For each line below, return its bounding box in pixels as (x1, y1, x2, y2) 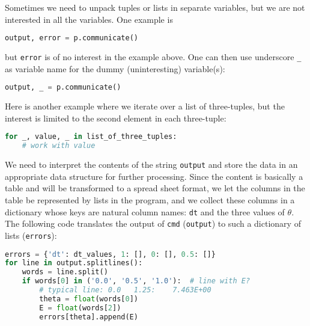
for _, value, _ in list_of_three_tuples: (5, 132, 177, 141)
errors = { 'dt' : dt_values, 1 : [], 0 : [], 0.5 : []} (5, 250, 216, 259)
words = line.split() (22, 268, 108, 277)
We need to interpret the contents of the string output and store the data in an (5, 158, 298, 171)
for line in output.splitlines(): (5, 259, 143, 268)
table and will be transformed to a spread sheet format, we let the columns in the (5, 182, 305, 194)
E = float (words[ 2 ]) (39, 303, 121, 312)
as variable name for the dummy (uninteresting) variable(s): (5, 62, 225, 75)
